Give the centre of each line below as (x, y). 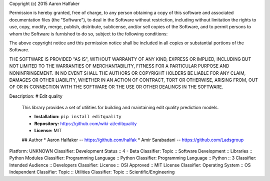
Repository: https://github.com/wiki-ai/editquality (85, 123)
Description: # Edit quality (36, 96)
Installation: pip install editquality (78, 117)
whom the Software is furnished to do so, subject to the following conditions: (88, 34)
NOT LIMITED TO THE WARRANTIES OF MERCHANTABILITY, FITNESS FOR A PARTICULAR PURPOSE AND (119, 66)
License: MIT (48, 131)
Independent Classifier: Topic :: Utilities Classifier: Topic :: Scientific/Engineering (92, 172)
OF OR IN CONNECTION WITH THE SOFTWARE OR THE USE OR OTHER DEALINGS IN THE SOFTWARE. (116, 87)
